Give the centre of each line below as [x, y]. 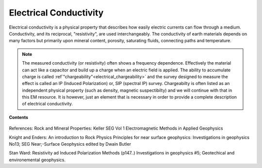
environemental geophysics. [37, 160]
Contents [19, 117]
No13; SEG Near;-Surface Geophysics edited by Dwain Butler [70, 144]
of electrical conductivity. [47, 104]
